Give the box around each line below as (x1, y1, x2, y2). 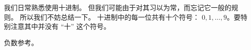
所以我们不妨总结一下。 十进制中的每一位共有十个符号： (19, 12, 200, 22)
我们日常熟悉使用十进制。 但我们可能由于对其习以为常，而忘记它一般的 (4, 2, 232, 12)
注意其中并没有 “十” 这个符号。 (10, 21, 111, 31)
